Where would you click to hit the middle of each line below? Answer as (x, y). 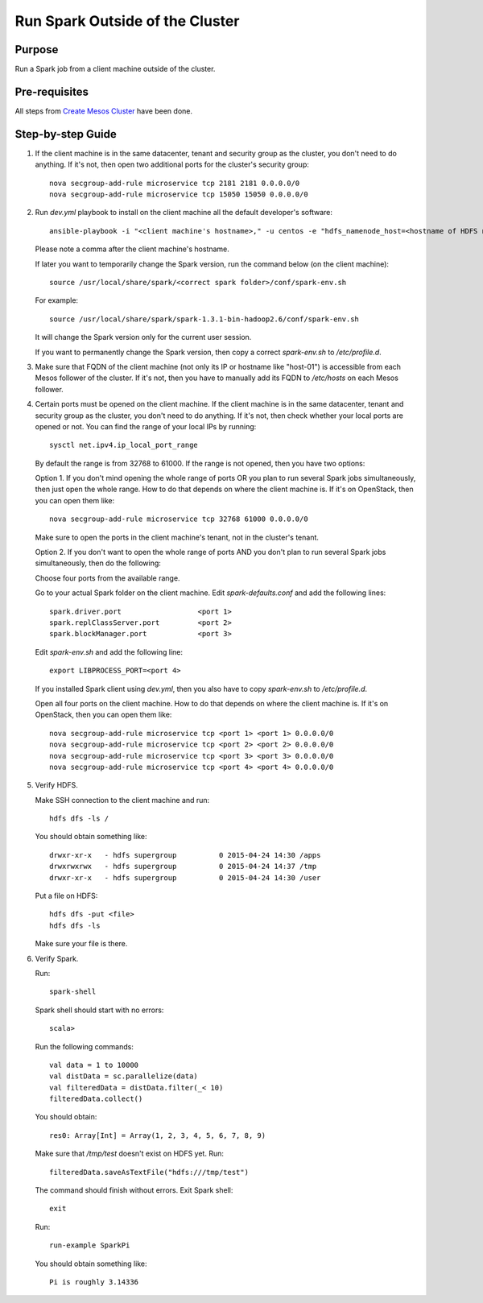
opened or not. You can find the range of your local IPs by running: (146, 426)
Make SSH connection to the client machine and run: (122, 800)
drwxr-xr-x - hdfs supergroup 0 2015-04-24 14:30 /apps (185, 855)
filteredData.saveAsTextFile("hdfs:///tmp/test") (149, 1172)
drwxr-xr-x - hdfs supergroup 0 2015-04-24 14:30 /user (185, 877)
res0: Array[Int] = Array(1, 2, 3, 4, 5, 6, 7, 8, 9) (157, 1135)
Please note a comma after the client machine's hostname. (132, 249)
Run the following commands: (85, 1046)
